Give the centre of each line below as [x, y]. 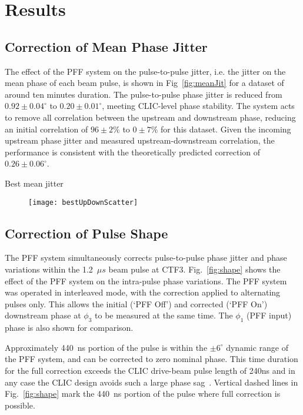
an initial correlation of [46, 129]
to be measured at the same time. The [164, 315]
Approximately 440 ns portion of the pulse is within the [106, 347]
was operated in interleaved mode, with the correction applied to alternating [143, 292]
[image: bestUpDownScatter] [83, 202]
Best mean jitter [34, 183]
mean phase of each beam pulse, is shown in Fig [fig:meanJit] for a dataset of [144, 83]
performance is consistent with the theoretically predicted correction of [133, 152]
